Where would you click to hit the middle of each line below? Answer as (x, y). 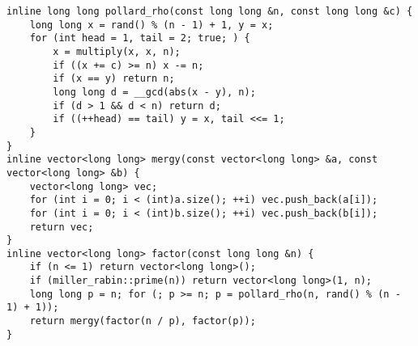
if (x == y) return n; (114, 79)
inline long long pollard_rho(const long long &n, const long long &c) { (210, 11)
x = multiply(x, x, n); (117, 51)
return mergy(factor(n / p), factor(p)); (143, 321)
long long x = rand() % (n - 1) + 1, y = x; (151, 25)
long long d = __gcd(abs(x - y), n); (154, 92)
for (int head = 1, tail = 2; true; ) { (140, 38)
